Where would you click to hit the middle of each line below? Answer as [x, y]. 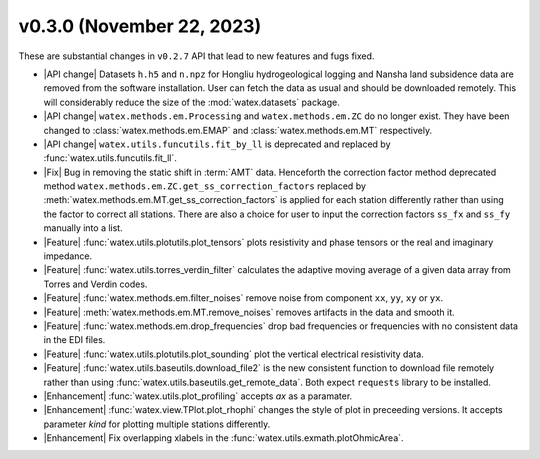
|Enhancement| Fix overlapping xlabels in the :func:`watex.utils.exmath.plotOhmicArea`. [223, 438]
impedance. [68, 256]
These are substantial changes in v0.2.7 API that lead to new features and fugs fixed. [196, 56]
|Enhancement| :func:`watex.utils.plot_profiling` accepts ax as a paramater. [198, 396]
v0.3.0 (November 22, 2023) [140, 26]
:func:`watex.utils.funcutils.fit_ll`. [110, 158]
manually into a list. [83, 228]
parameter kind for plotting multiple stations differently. [157, 424]
